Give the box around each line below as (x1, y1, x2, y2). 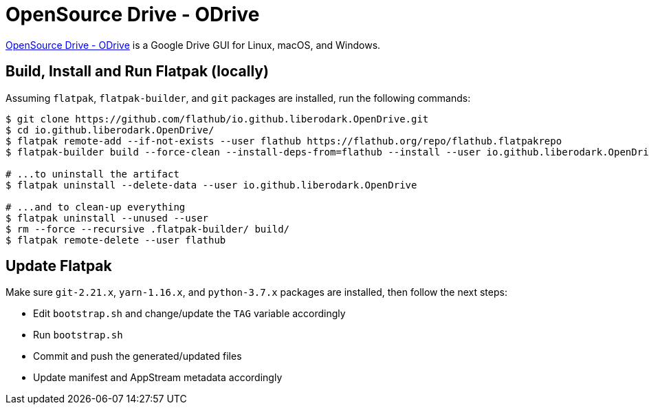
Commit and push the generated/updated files (33, 350, 242, 363)
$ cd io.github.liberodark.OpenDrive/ (5, 124, 214, 136)
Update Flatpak (5, 257, 112, 275)
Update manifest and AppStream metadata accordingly (33, 371, 283, 384)
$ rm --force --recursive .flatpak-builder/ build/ (5, 223, 290, 235)
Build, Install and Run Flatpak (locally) (5, 63, 269, 80)
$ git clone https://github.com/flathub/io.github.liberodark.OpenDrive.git (5, 113, 429, 125)
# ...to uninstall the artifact (5, 168, 179, 180)
